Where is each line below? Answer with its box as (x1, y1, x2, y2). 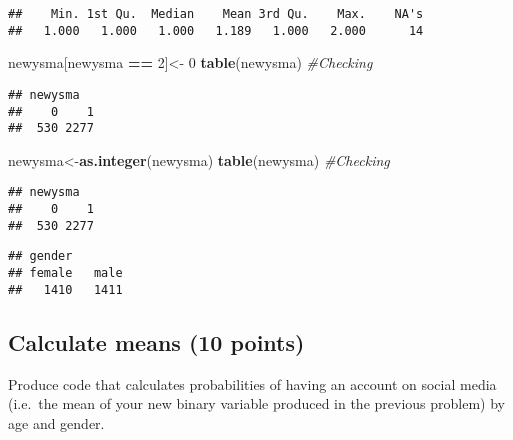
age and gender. (8, 412, 105, 433)
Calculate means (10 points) (8, 326, 305, 357)
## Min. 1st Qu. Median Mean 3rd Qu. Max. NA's (8, 7, 424, 21)
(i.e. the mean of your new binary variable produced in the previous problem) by (8, 393, 505, 414)
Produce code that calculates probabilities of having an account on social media (8, 373, 497, 394)
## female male (8, 266, 123, 281)
